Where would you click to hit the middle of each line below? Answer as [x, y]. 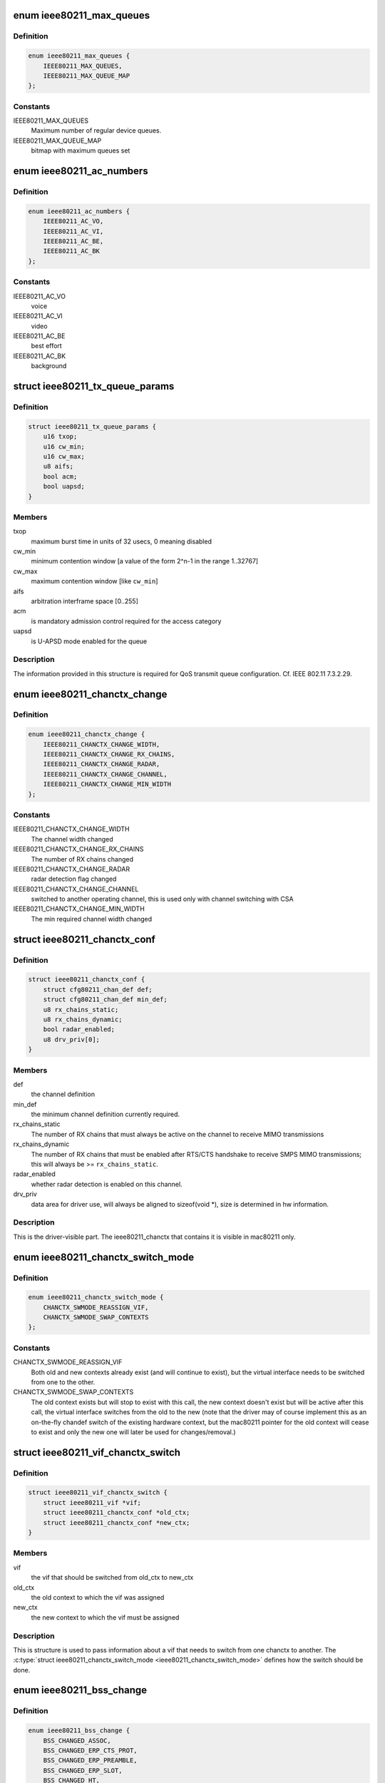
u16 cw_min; [64, 446]
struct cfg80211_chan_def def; [98, 989]
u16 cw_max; [64, 456]
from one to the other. [63, 1382]
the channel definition [63, 1094]
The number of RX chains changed [82, 859]
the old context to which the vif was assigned [98, 1597]
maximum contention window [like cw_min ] [94, 581]
